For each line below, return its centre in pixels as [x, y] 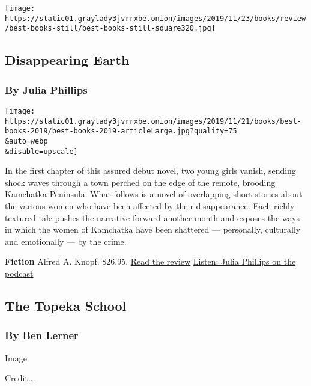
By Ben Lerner [42, 335]
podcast [19, 273]
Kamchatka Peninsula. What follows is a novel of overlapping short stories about [154, 194]
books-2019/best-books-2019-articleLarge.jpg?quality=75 [121, 131]
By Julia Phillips [46, 89]
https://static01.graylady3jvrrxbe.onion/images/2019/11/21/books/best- [153, 121]
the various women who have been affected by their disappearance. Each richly [150, 206]
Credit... [20, 378]
